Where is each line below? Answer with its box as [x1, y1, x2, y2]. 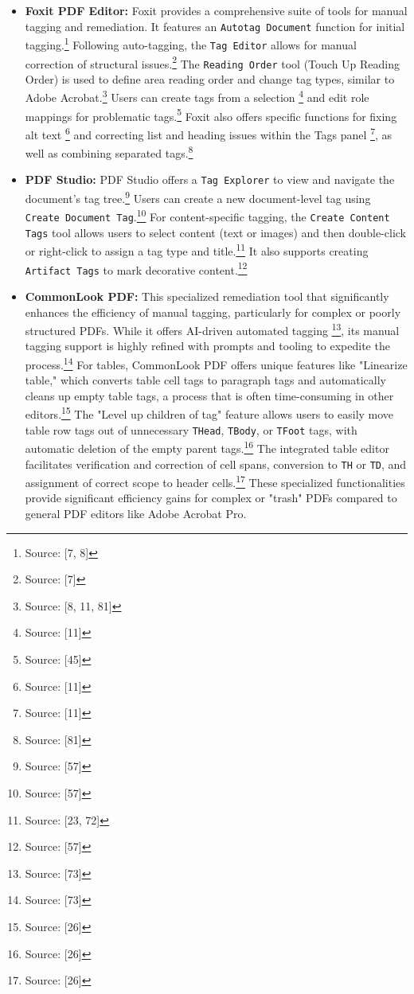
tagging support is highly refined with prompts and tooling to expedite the [25, 337, 390, 354]
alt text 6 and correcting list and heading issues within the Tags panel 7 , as [25, 123, 393, 142]
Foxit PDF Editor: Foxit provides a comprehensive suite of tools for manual [25, 2, 408, 18]
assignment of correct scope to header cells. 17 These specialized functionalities [25, 472, 405, 490]
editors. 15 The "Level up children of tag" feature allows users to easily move [25, 403, 394, 423]
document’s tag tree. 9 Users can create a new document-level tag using [25, 188, 371, 206]
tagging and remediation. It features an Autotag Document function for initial [25, 18, 405, 34]
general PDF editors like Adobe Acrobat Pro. [25, 505, 247, 522]
